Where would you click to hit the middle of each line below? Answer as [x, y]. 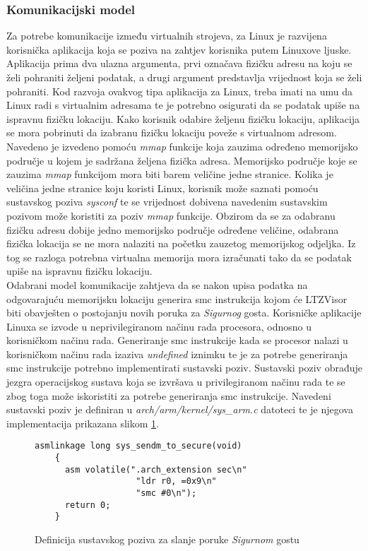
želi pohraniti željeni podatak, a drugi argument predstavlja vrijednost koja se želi [184, 77]
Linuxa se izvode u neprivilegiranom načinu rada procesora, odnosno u [159, 326]
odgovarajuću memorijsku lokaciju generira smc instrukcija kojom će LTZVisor [177, 298]
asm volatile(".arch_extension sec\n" [156, 469]
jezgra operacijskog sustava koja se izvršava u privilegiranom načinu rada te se [176, 382]
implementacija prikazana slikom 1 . [83, 423]
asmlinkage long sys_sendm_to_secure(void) [138, 446]
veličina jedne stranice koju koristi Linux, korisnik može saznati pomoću [162, 188]
